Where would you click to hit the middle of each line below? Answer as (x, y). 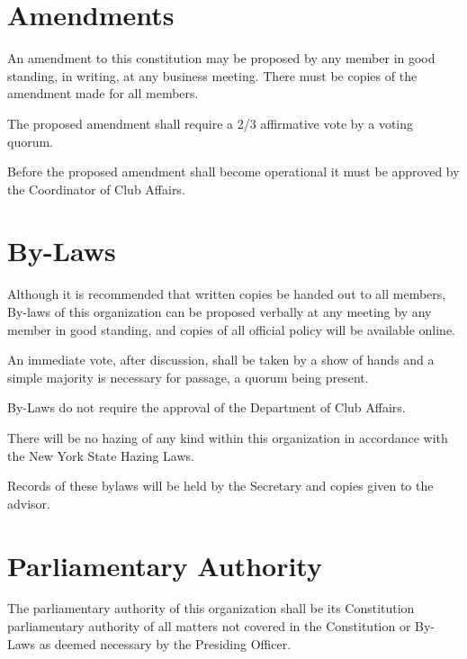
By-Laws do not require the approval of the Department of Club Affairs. (207, 407)
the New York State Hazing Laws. (101, 455)
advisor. (29, 503)
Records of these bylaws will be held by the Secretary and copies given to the (220, 486)
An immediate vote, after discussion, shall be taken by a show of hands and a (221, 360)
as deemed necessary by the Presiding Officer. (165, 643)
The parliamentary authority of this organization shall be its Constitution (211, 608)
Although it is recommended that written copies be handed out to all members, (227, 294)
